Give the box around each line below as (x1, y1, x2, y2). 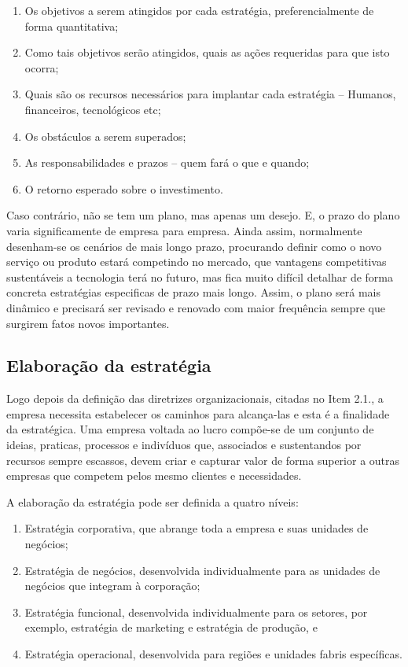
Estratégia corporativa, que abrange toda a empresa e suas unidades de (24, 520, 369, 536)
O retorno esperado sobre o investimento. (24, 180, 223, 197)
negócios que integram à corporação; (24, 577, 200, 594)
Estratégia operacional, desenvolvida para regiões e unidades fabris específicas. (24, 646, 402, 662)
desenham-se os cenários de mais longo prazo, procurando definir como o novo (6, 238, 382, 254)
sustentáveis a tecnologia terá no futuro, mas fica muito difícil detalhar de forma (6, 268, 394, 285)
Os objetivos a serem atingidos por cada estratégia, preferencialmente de (24, 2, 374, 18)
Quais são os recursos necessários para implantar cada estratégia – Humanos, (24, 86, 396, 102)
